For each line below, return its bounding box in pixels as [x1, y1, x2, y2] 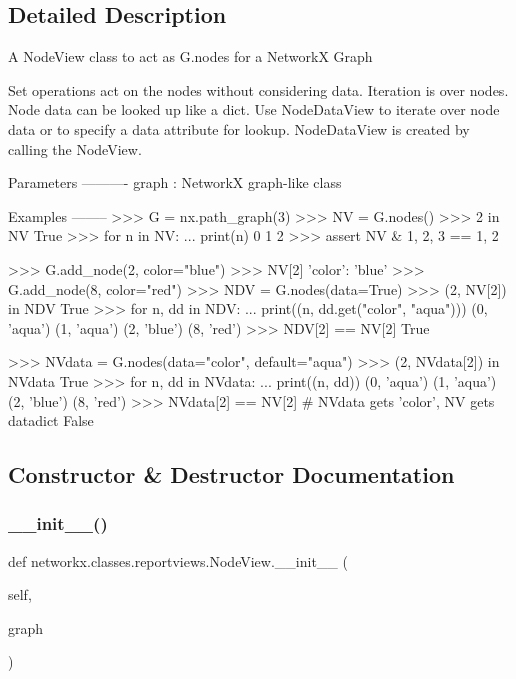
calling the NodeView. [8, 138, 142, 159]
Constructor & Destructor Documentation [8, 459, 455, 490]
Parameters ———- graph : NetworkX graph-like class [8, 172, 342, 193]
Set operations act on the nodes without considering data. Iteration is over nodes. [8, 79, 509, 100]
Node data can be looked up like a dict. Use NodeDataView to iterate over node [8, 99, 500, 120]
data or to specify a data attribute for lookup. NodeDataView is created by [8, 118, 470, 139]
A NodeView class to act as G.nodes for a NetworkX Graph [8, 46, 373, 67]
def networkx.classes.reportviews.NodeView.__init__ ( [8, 550, 348, 571]
